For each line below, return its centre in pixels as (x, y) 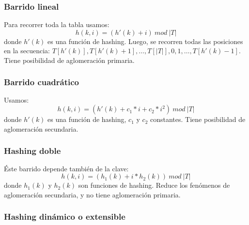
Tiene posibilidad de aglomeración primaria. (69, 60)
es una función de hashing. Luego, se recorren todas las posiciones (145, 41)
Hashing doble (32, 150)
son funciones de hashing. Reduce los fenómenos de (154, 185)
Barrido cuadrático (41, 82)
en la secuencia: (27, 51)
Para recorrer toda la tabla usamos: (57, 24)
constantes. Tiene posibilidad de (198, 119)
